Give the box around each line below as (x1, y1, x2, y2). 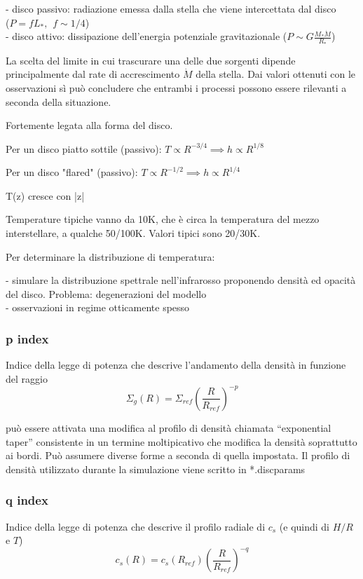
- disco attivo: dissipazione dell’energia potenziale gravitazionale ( (6, 29, 287, 43)
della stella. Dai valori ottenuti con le (196, 67, 356, 81)
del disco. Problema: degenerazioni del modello (6, 286, 207, 301)
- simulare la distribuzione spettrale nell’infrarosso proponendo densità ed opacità (6, 273, 356, 287)
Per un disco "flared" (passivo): (6, 165, 138, 179)
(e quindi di (279, 519, 329, 533)
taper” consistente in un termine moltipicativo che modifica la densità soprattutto (6, 434, 357, 449)
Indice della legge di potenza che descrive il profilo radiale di (6, 519, 266, 533)
